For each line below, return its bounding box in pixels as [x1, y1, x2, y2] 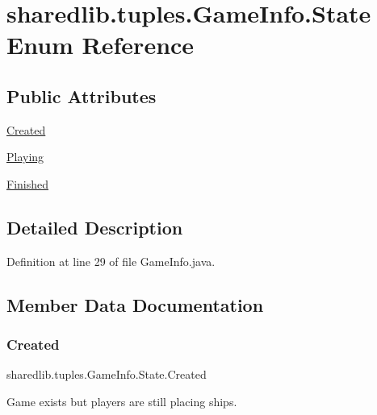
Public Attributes [6, 83, 157, 108]
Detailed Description [6, 214, 183, 239]
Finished [6, 175, 49, 192]
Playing [6, 148, 44, 165]
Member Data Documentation [6, 292, 264, 317]
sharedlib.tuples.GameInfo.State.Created [6, 366, 207, 383]
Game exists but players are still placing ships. [6, 392, 237, 409]
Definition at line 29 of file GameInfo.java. [6, 252, 216, 269]
